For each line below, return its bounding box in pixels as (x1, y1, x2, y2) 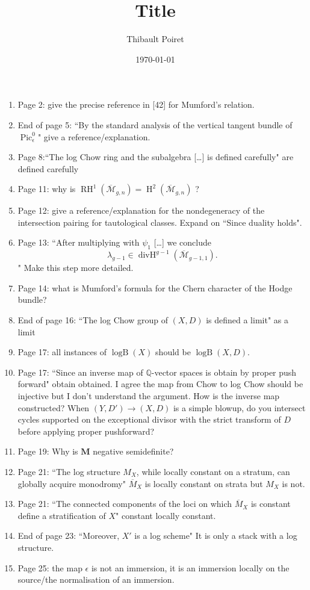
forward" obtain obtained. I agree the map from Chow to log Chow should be (17, 377, 303, 390)
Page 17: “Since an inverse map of (17, 365, 143, 378)
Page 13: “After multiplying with (17, 236, 140, 249)
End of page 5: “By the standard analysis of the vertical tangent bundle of (17, 118, 293, 131)
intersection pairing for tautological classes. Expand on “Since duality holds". (17, 216, 302, 228)
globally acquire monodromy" (17, 477, 126, 489)
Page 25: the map (17, 561, 82, 574)
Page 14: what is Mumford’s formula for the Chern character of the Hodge (17, 281, 293, 294)
